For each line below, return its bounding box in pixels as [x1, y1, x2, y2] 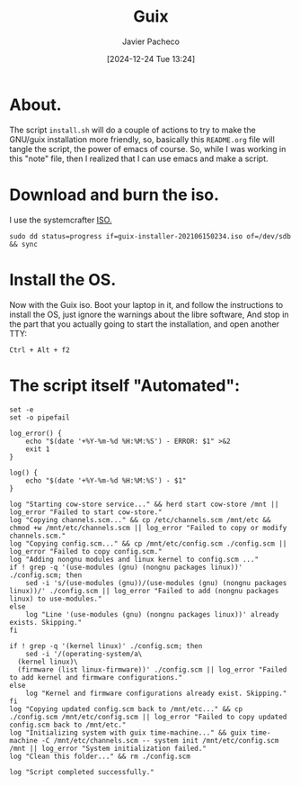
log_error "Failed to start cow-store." [9, 507, 163, 517]
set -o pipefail [9, 412, 70, 422]
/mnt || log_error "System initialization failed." [9, 744, 207, 753]
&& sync [9, 239, 39, 248]
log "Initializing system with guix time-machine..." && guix [9, 727, 247, 737]
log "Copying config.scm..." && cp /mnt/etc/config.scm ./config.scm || [9, 538, 287, 548]
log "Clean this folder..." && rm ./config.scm [9, 752, 191, 761]
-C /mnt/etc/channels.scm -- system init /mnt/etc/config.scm [41, 736, 279, 745]
